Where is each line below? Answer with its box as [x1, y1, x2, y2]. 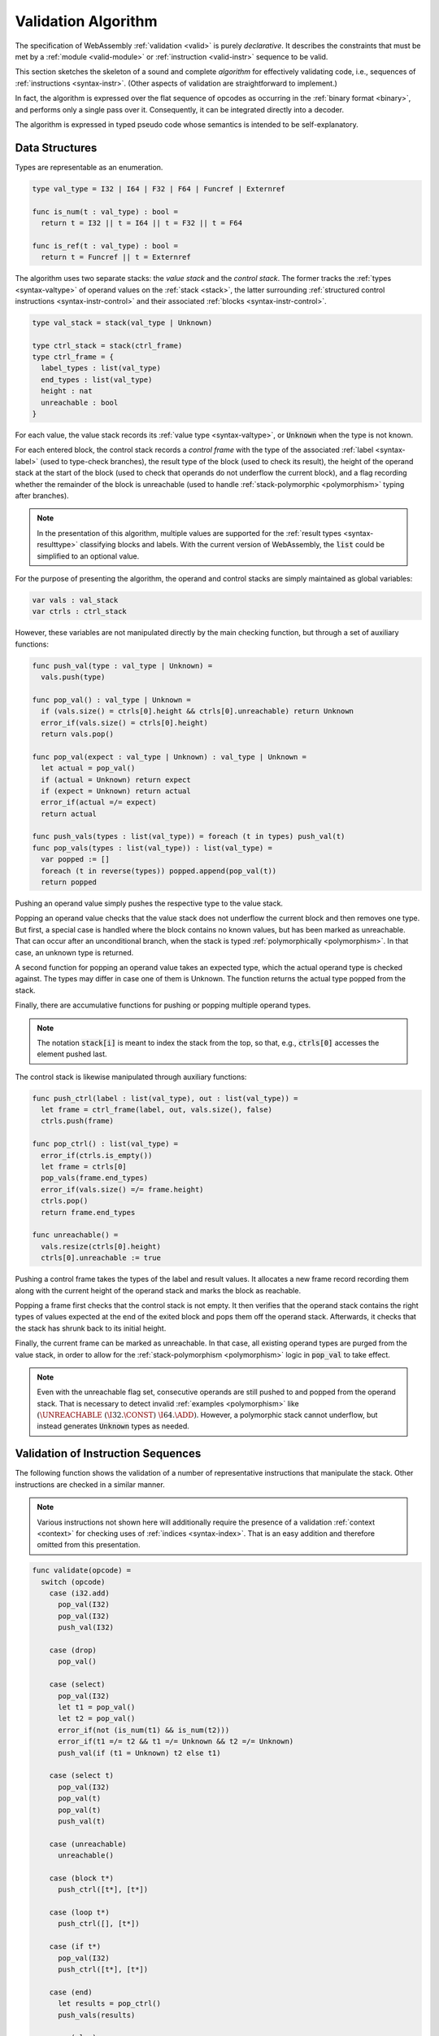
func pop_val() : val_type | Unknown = [32, 695, 191, 704]
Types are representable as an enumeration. [15, 162, 163, 172]
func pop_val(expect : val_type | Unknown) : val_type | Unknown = [32, 752, 307, 761]
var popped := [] [41, 855, 110, 864]
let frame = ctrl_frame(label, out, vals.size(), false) [41, 1105, 272, 1115]
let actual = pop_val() [41, 764, 136, 773]
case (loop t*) [49, 1908, 110, 1917]
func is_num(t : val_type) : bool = [32, 207, 179, 216]
